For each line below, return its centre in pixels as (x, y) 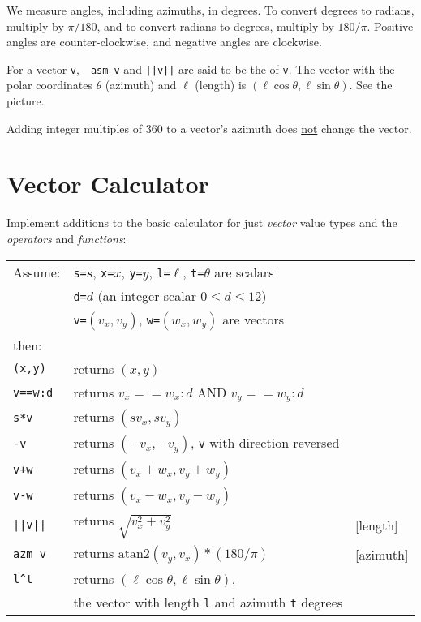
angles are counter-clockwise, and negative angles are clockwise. (164, 42)
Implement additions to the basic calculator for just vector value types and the (202, 223)
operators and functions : (67, 238)
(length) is (221, 85)
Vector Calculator (108, 184)
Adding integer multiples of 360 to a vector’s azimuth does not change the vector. (209, 128)
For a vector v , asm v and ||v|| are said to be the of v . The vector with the (201, 69)
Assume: (37, 272)
